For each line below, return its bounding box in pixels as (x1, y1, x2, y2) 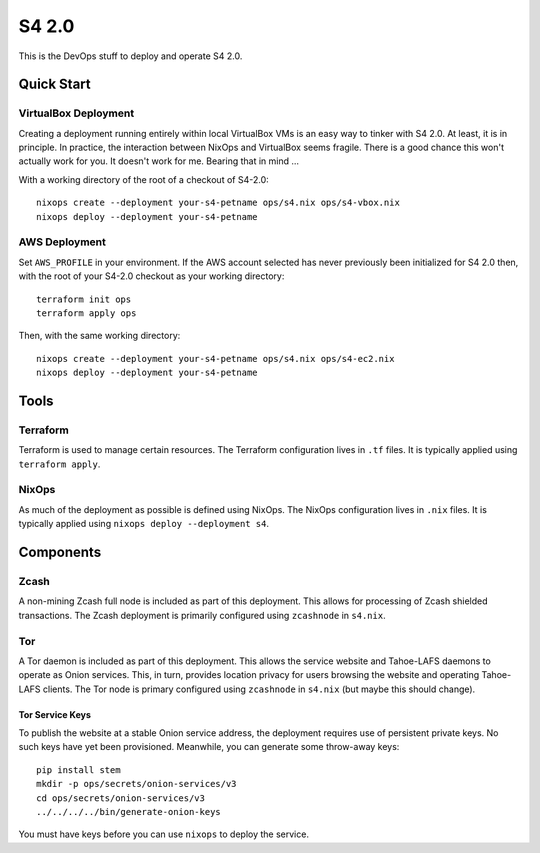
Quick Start (18, 76, 91, 93)
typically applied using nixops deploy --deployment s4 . (18, 518, 270, 530)
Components (18, 544, 102, 561)
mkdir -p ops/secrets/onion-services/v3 (36, 778, 237, 790)
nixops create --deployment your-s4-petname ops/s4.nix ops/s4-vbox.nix (36, 197, 400, 209)
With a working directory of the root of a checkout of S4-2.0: (18, 173, 269, 185)
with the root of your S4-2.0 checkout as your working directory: (18, 270, 285, 282)
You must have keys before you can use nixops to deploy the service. (18, 828, 310, 840)
